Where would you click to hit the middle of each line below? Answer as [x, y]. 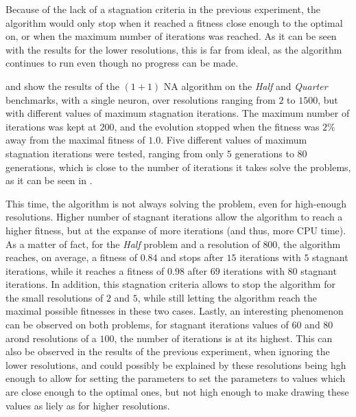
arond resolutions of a [51, 338]
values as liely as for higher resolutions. [88, 405]
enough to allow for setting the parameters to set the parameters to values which [176, 378]
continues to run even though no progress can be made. [122, 63]
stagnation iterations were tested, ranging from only [115, 153]
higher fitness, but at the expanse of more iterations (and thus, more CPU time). [176, 230]
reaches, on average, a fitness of [71, 257]
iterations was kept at [51, 126]
